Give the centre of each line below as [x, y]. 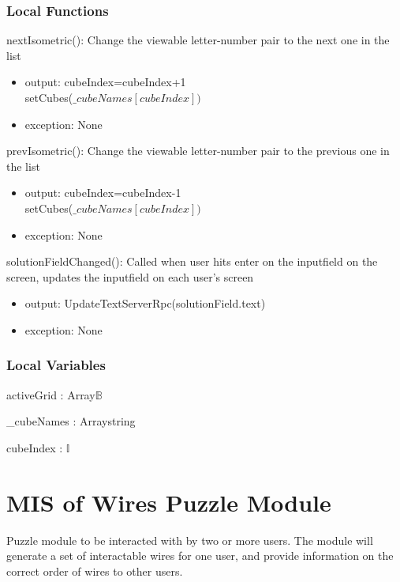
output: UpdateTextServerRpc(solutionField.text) [145, 303]
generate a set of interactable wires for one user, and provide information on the [200, 556]
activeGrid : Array [51, 394]
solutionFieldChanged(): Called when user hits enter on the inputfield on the [192, 261]
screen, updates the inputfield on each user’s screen [130, 276]
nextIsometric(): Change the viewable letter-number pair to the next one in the [198, 40]
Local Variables [56, 365]
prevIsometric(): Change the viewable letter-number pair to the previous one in [198, 151]
